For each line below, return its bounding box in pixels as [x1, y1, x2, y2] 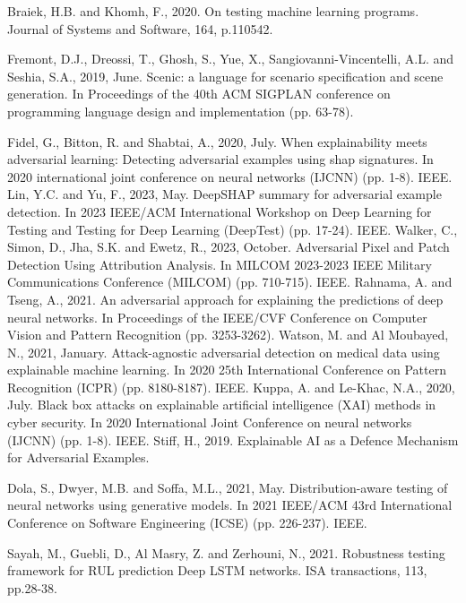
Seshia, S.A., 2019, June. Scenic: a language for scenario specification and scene [7, 66, 444, 85]
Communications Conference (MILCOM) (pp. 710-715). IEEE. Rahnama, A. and [7, 272, 453, 291]
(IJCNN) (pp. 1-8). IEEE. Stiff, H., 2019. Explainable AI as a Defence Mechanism [7, 430, 459, 449]
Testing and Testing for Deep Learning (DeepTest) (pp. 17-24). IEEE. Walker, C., [7, 220, 458, 238]
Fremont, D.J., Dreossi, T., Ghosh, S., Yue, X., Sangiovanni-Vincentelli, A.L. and [7, 49, 454, 68]
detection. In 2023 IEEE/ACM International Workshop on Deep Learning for [7, 202, 432, 220]
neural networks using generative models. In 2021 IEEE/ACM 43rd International [7, 495, 453, 514]
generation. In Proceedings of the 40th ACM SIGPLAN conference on [7, 84, 391, 103]
